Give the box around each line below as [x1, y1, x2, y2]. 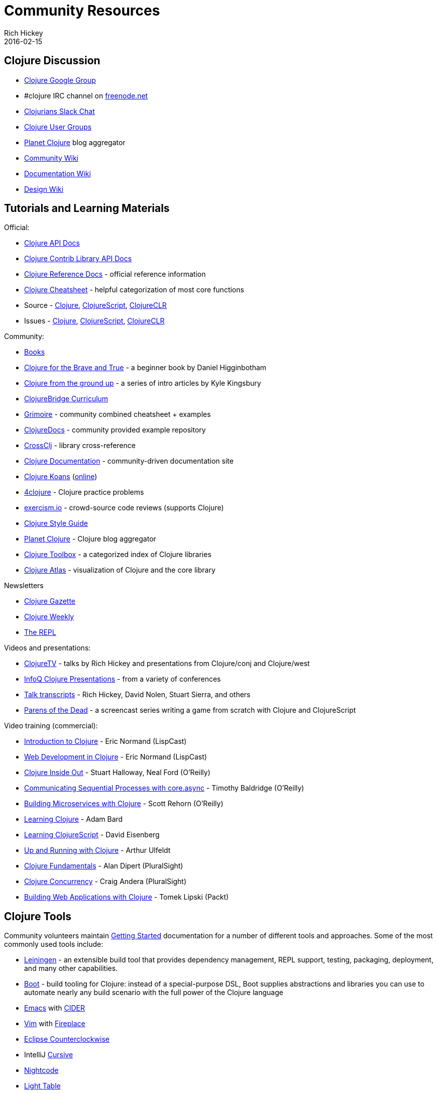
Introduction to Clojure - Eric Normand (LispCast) [24, 737, 187, 746]
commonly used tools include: [4, 940, 103, 949]
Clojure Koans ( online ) [24, 472, 97, 481]
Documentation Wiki [24, 169, 91, 178]
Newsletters [4, 581, 44, 590]
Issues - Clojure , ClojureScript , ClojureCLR [24, 316, 165, 325]
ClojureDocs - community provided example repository [24, 425, 206, 434]
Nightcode [24, 1066, 59, 1075]
